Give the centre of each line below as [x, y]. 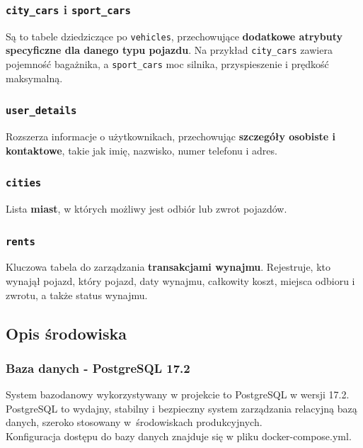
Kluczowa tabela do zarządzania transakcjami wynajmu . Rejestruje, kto [168, 267]
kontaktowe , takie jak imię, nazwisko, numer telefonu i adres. [142, 150]
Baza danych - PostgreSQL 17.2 [98, 368]
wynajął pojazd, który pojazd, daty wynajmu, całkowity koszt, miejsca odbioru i [180, 281]
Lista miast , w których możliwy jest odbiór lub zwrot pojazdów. [146, 209]
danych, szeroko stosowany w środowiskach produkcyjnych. [134, 422]
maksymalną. [34, 78]
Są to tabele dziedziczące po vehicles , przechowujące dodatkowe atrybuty [174, 36]
